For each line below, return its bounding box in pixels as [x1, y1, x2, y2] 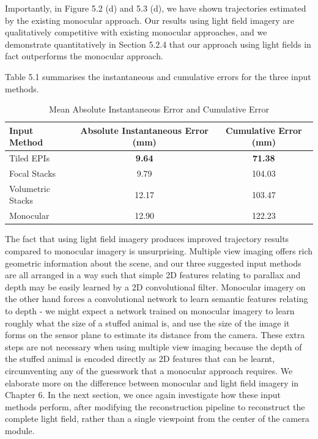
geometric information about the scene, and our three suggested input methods [5, 256, 301, 269]
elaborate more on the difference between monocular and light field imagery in [5, 376, 299, 389]
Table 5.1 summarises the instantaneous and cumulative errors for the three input [5, 70, 311, 83]
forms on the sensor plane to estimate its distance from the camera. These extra [5, 328, 305, 341]
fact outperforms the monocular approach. [5, 50, 163, 62]
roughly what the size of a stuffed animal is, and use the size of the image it [5, 316, 290, 329]
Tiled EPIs [9, 152, 50, 164]
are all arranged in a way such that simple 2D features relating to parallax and [5, 268, 301, 281]
